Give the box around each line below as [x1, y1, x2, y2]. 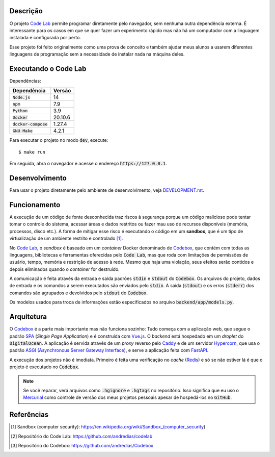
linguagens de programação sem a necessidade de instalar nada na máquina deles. [9, 51, 185, 57]
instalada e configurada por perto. [9, 35, 81, 41]
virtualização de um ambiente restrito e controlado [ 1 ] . [9, 235, 123, 242]
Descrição [9, 7, 43, 15]
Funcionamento [9, 200, 61, 209]
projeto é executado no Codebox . [9, 364, 80, 370]
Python [12, 108, 28, 113]
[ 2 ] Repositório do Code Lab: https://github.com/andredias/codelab [11, 433, 153, 439]
